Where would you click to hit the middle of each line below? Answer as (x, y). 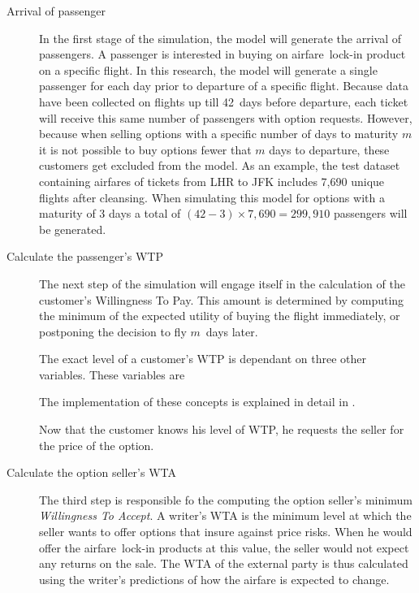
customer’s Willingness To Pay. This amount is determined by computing (222, 299)
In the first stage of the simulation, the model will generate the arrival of (220, 38)
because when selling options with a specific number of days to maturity (219, 134)
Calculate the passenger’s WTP (85, 256)
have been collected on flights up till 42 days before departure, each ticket (224, 101)
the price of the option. (97, 445)
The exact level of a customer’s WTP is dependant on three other (203, 359)
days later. (232, 331)
